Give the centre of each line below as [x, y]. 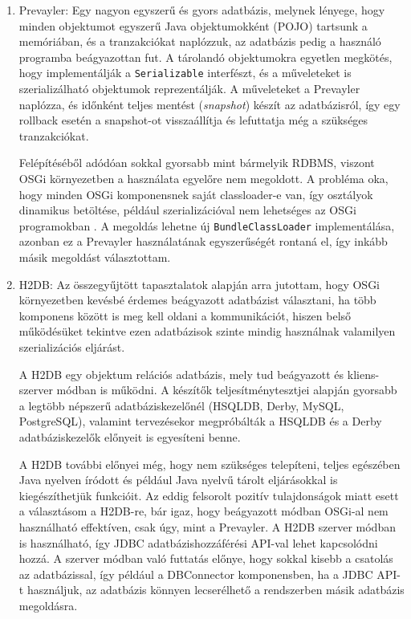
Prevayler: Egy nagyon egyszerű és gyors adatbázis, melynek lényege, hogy [202, 10]
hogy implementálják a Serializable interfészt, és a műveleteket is [185, 73]
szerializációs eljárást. [72, 347]
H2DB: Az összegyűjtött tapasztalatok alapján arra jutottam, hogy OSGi [199, 284]
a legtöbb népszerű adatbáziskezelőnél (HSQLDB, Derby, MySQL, [181, 405]
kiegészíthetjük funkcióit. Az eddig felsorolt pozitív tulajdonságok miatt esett [209, 495]
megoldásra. [48, 605]
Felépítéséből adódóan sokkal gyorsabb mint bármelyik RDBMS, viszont [197, 163]
